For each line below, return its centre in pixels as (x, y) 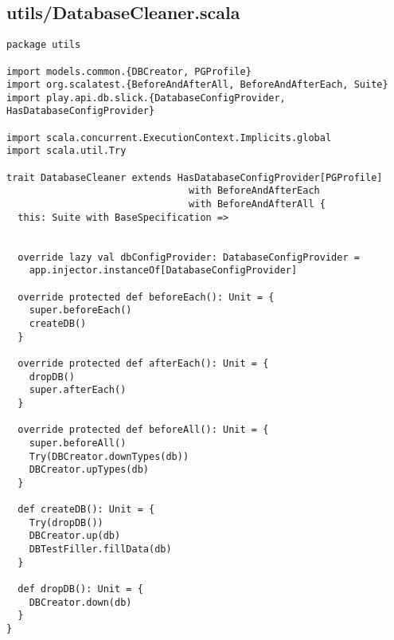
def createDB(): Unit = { (86, 510)
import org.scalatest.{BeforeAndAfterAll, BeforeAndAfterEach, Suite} (197, 85)
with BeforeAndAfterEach (254, 191)
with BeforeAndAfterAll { (257, 204)
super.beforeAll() (78, 443)
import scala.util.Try (66, 151)
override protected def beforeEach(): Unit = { (146, 297)
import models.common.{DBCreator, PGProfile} (129, 71)
